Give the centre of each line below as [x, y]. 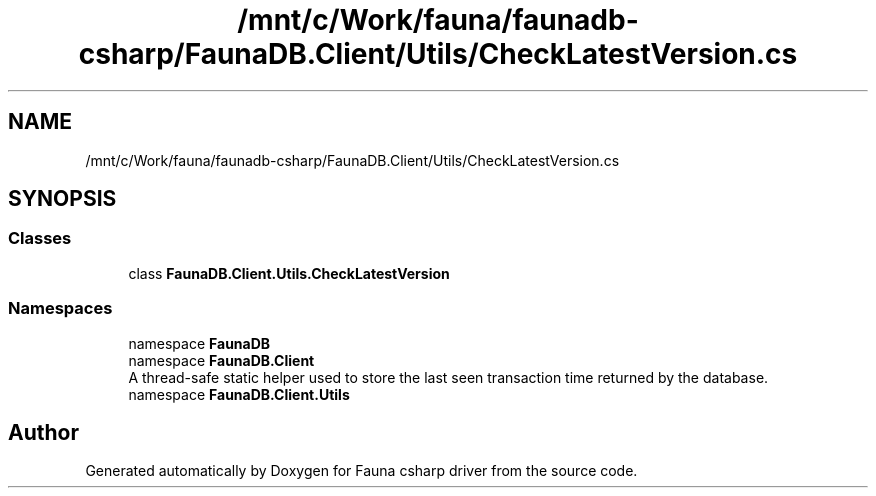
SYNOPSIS [62, 199]
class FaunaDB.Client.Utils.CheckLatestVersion [289, 273]
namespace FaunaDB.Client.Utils [239, 394]
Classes [40, 238]
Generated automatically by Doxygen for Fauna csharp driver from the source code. [361, 471]
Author [43, 432]
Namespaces [60, 308]
